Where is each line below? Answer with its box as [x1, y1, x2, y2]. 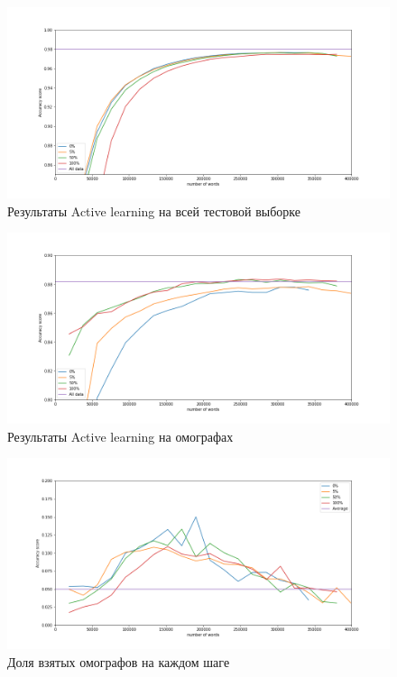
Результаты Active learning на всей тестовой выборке [7, 201, 300, 220]
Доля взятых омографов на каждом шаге [7, 652, 230, 671]
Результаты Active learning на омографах [7, 426, 234, 445]
